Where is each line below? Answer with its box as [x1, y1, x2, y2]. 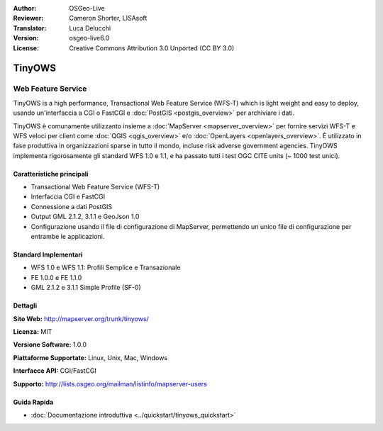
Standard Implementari [13, 250, 83, 259]
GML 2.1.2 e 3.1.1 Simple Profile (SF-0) [30, 284, 141, 292]
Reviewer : [13, 14, 44, 23]
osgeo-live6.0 [69, 34, 110, 43]
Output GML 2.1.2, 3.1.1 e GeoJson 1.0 [30, 213, 140, 221]
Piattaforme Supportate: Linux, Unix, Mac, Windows [13, 353, 168, 362]
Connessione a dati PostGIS [30, 202, 113, 211]
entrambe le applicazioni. [30, 233, 105, 241]
